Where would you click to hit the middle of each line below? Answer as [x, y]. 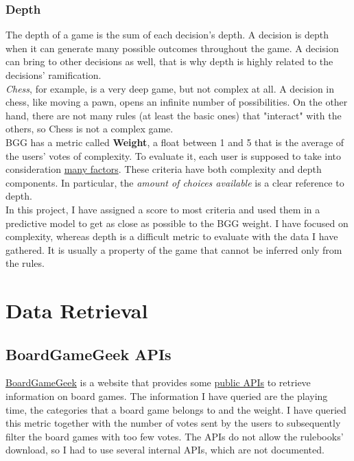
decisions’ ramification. [54, 75]
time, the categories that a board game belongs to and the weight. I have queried [176, 409]
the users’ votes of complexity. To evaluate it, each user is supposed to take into [174, 155]
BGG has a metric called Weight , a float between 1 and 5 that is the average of [175, 142]
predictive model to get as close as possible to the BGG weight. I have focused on [177, 223]
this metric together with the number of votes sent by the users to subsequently [173, 423]
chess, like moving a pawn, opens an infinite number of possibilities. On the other [177, 102]
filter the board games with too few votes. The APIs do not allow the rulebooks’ [175, 436]
